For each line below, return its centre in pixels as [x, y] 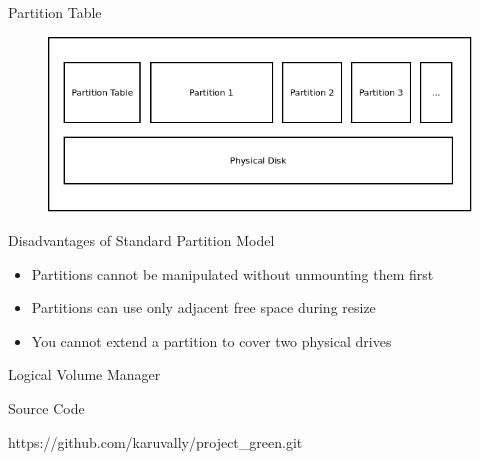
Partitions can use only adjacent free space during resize [203, 307]
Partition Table [55, 12]
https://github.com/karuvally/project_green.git [155, 441]
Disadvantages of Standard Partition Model [141, 240]
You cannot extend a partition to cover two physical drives [211, 340]
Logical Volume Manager [84, 374]
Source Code [46, 407]
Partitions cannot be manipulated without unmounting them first [232, 273]
